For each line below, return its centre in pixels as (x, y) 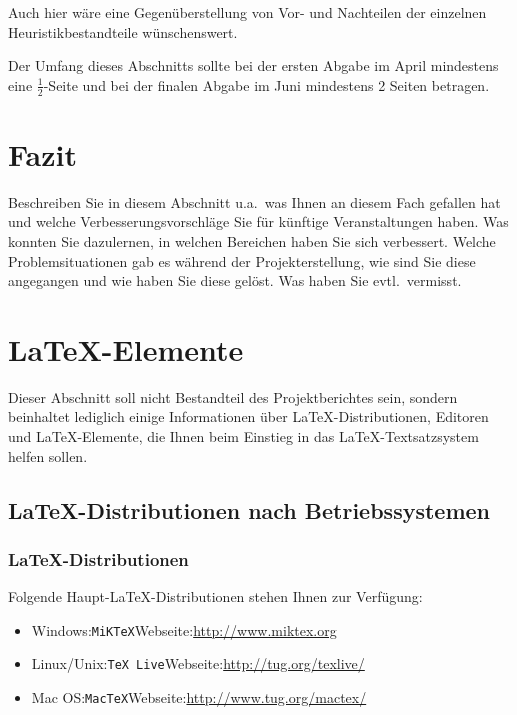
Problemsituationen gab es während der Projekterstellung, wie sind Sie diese (242, 260)
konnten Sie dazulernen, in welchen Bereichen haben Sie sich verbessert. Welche (252, 240)
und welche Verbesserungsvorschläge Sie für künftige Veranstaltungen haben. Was (258, 221)
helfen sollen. (48, 455)
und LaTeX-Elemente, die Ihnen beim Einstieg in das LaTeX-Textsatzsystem (243, 436)
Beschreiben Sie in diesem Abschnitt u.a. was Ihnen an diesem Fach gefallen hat (254, 201)
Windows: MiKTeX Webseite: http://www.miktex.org (184, 629)
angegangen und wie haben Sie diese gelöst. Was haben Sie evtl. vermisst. (235, 280)
